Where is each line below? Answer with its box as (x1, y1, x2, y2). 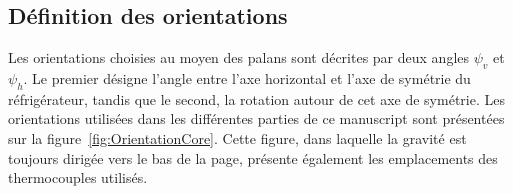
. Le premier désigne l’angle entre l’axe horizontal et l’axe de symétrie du (23, 68, 471, 88)
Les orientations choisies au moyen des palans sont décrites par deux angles (8, 47, 470, 68)
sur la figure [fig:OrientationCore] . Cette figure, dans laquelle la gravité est (8, 127, 467, 148)
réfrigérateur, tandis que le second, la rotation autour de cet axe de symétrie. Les (8, 88, 505, 109)
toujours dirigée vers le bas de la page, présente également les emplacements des (8, 147, 498, 168)
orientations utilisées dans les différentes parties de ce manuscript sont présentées (8, 108, 505, 129)
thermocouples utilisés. (8, 167, 148, 188)
